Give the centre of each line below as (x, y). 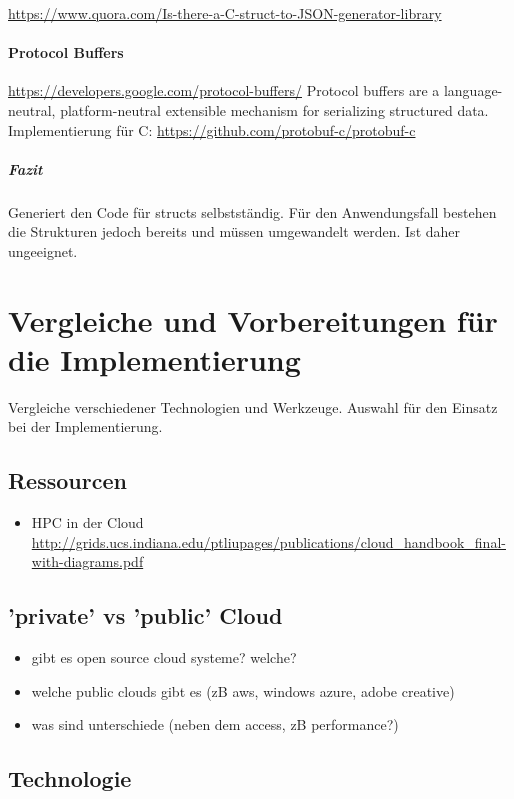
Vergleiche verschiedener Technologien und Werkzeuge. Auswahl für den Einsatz (253, 406)
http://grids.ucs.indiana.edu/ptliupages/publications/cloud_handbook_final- (268, 541)
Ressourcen (67, 480)
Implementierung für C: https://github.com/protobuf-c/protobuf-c (212, 129)
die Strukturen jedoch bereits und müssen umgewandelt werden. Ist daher (234, 231)
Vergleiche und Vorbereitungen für (253, 319)
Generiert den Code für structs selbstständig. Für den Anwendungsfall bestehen (252, 211)
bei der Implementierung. (85, 426)
